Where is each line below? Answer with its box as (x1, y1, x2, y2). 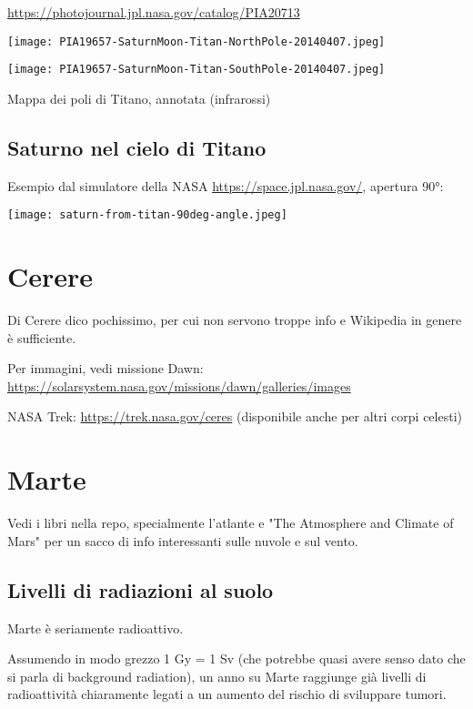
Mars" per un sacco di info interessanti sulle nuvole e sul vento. (7, 531, 358, 550)
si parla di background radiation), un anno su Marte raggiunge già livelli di (7, 666, 427, 685)
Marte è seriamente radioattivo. (7, 618, 184, 637)
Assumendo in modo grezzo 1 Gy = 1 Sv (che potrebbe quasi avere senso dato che (7, 649, 466, 668)
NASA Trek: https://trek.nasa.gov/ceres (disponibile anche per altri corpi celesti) (7, 407, 462, 426)
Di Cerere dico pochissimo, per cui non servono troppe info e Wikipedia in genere (7, 310, 462, 329)
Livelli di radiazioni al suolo (7, 575, 274, 603)
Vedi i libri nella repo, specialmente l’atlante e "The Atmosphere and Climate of (7, 513, 454, 532)
